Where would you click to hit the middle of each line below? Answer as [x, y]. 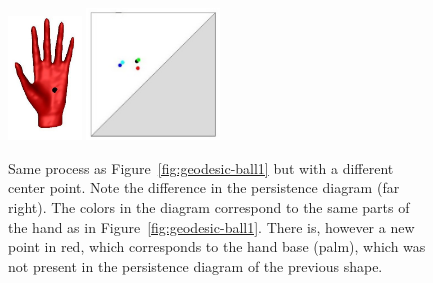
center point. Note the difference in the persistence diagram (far [204, 187]
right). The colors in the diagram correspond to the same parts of [209, 207]
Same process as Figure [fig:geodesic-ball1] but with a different [201, 167]
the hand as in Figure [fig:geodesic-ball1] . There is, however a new [211, 226]
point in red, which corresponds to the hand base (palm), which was [217, 246]
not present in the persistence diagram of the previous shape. [195, 265]
